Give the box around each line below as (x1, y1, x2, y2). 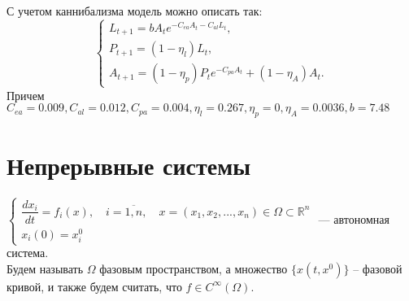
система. (7, 244, 49, 261)
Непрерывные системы (7, 149, 251, 182)
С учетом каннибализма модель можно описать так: (7, 2, 263, 19)
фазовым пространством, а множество (99, 260, 288, 277)
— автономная (318, 211, 389, 228)
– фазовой (353, 260, 402, 277)
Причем (7, 86, 45, 103)
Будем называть (7, 260, 84, 277)
